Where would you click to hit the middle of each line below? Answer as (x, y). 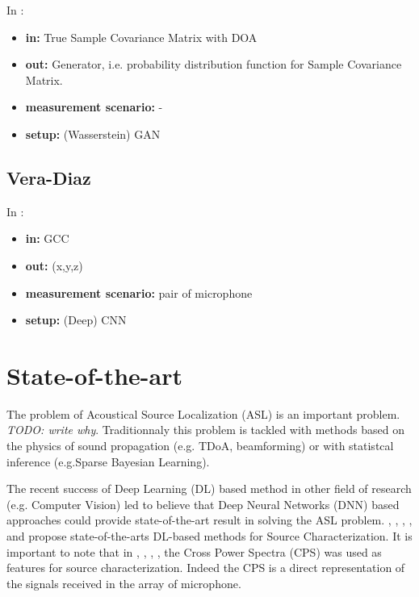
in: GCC (47, 238)
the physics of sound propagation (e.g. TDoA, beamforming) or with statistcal (200, 446)
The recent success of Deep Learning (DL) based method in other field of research (209, 488)
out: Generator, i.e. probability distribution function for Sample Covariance (214, 64)
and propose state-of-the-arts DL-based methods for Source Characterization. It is (209, 536)
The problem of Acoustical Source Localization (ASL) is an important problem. (203, 413)
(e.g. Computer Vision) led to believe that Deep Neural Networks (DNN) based (203, 504)
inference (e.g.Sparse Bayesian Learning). (108, 461)
